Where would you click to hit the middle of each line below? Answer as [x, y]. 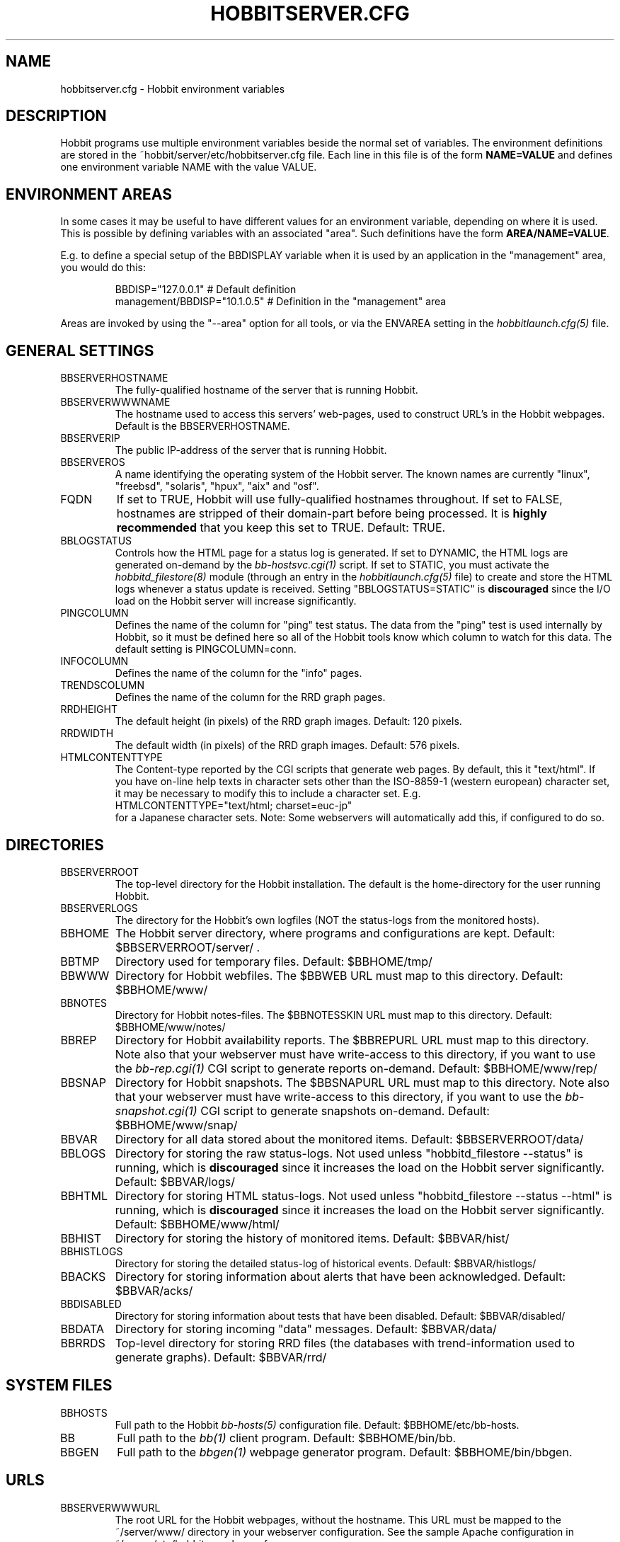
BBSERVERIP [90, 438]
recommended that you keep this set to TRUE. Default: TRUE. [281, 528]
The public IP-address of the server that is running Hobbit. [251, 450]
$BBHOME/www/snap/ [176, 1125]
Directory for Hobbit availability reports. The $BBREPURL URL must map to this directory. [352, 1040]
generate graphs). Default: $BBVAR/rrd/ [221, 1357]
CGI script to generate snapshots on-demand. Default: [345, 1110]
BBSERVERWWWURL [110, 1507]
